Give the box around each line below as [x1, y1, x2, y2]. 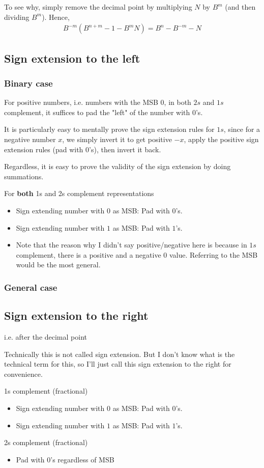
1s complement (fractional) [4, 386, 88, 396]
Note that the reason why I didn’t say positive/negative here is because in [16, 239, 247, 250]
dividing [4, 11, 30, 22]
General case [4, 281, 57, 293]
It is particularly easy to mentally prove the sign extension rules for [4, 124, 215, 134]
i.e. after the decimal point [4, 331, 87, 342]
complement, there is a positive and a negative [16, 249, 161, 260]
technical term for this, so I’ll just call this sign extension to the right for [4, 359, 231, 369]
